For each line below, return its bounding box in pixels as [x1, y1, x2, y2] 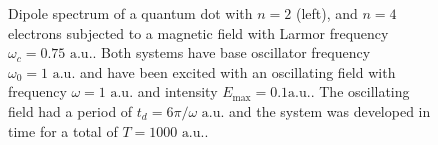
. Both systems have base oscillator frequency [92, 42, 371, 63]
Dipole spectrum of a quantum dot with [8, 3, 253, 23]
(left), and [295, 3, 358, 23]
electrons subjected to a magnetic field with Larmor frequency [8, 22, 389, 43]
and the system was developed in [229, 100, 431, 121]
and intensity [137, 81, 218, 102]
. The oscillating [310, 81, 410, 102]
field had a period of [8, 100, 133, 121]
